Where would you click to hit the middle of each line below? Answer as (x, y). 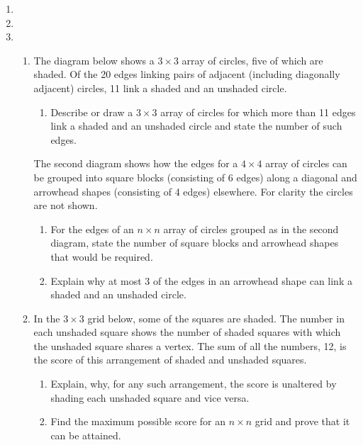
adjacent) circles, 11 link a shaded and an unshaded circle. (160, 88)
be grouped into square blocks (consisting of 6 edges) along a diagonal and (195, 177)
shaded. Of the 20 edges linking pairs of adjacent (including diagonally (187, 74)
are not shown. (66, 205)
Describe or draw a (92, 112)
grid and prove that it (302, 421)
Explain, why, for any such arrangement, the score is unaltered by (194, 384)
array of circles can (306, 163)
